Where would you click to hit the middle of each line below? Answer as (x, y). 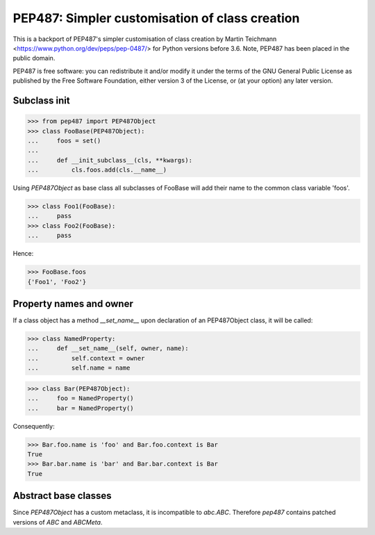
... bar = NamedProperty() (81, 408)
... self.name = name (79, 368)
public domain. (34, 58)
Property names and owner (73, 303)
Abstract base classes (62, 496)
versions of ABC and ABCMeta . (58, 522)
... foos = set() (64, 140)
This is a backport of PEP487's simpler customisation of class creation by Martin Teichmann (145, 39)
